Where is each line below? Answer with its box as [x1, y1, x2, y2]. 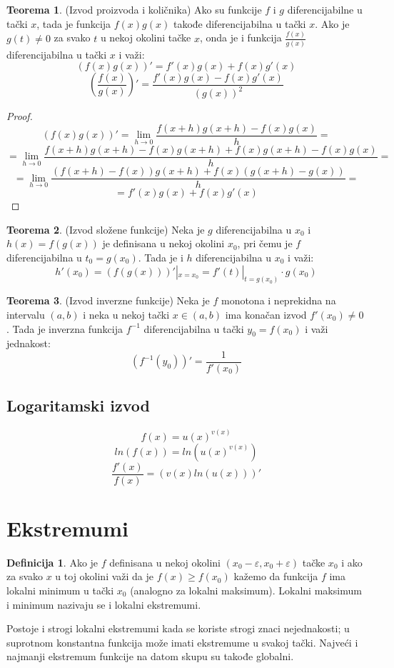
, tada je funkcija [36, 16, 111, 31]
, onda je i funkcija [200, 30, 282, 45]
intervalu [6, 306, 45, 321]
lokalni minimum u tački [6, 583, 114, 598]
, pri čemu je [237, 236, 293, 251]
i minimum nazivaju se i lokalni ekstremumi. [6, 597, 201, 612]
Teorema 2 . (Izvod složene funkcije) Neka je [6, 221, 205, 236]
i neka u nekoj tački [83, 306, 170, 321]
